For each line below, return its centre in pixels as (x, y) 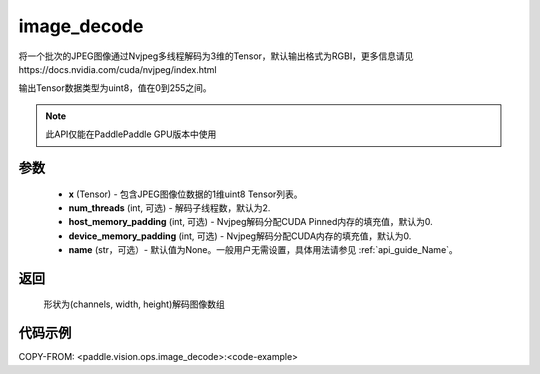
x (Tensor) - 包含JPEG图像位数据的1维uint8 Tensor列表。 (186, 194)
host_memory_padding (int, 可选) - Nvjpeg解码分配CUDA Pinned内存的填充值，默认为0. (251, 222)
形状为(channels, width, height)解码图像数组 (134, 304)
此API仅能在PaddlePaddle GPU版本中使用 (131, 134)
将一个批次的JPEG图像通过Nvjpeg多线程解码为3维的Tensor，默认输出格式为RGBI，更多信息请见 (216, 56)
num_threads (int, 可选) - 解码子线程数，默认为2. (169, 207)
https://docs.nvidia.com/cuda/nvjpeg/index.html (117, 69)
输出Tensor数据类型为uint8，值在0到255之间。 (115, 88)
